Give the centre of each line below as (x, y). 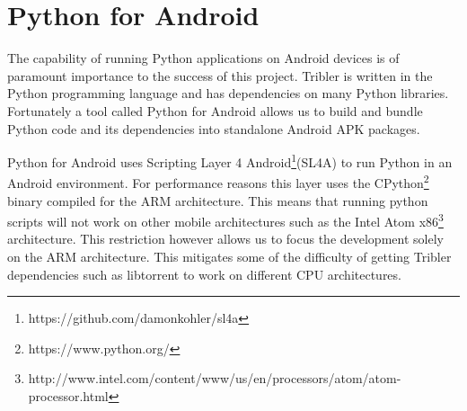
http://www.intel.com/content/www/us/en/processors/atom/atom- (215, 378)
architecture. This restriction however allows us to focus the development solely (225, 239)
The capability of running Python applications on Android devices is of (203, 58)
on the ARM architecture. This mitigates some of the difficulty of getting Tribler (229, 257)
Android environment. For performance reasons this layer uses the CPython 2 (218, 181)
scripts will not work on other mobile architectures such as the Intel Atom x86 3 (225, 220)
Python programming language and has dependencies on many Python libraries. (228, 93)
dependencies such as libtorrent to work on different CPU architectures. (204, 274)
